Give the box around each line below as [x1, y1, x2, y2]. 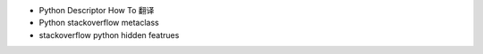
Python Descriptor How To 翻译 [38, 5, 155, 15]
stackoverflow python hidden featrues [38, 29, 180, 40]
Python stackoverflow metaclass [38, 18, 160, 28]
